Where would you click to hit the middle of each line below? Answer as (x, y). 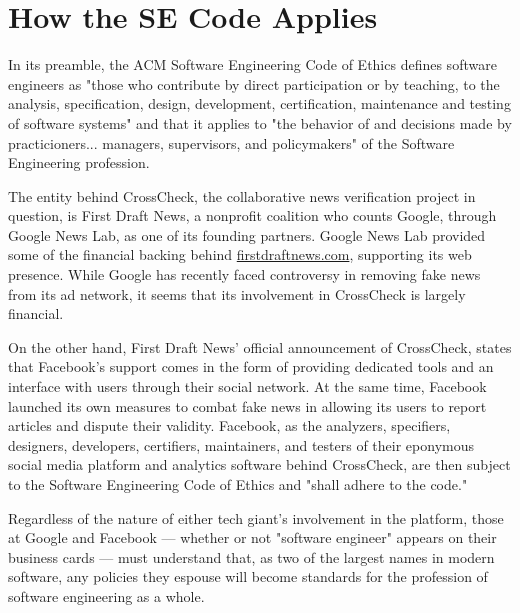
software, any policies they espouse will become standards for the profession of (248, 576)
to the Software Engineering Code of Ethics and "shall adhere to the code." (238, 484)
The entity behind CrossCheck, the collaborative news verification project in (242, 195)
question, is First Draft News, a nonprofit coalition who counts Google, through (252, 215)
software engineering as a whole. (106, 595)
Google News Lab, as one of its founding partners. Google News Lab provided (247, 234)
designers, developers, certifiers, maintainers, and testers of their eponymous (241, 444)
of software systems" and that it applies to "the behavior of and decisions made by (260, 122)
